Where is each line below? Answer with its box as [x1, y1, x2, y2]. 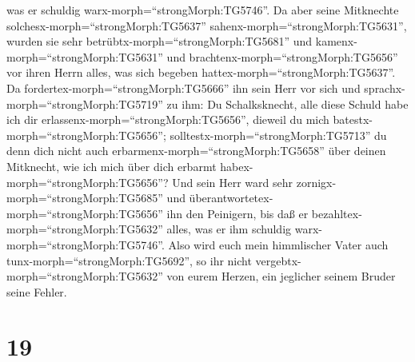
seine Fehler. [6, 283, 67, 300]
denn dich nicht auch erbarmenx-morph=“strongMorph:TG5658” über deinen [6, 142, 386, 159]
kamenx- [315, 33, 357, 50]
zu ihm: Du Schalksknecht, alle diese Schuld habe [166, 95, 409, 112]
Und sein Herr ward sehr [172, 173, 293, 190]
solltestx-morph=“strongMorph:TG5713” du [170, 126, 387, 143]
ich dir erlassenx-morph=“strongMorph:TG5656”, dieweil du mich [6, 111, 329, 128]
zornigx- [296, 173, 337, 190]
